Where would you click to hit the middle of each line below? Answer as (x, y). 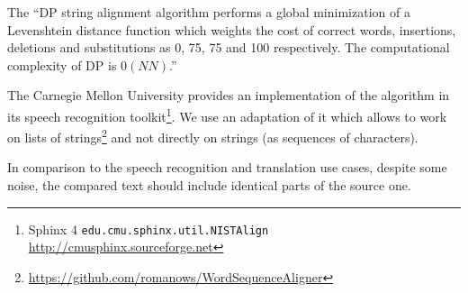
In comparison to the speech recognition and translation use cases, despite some (227, 167)
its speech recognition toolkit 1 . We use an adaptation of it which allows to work (227, 114)
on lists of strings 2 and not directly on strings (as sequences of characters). (213, 136)
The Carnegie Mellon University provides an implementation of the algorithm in (229, 95)
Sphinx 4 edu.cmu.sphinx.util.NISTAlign (148, 229)
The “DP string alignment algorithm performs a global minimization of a (209, 12)
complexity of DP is (62, 64)
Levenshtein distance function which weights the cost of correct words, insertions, (232, 29)
